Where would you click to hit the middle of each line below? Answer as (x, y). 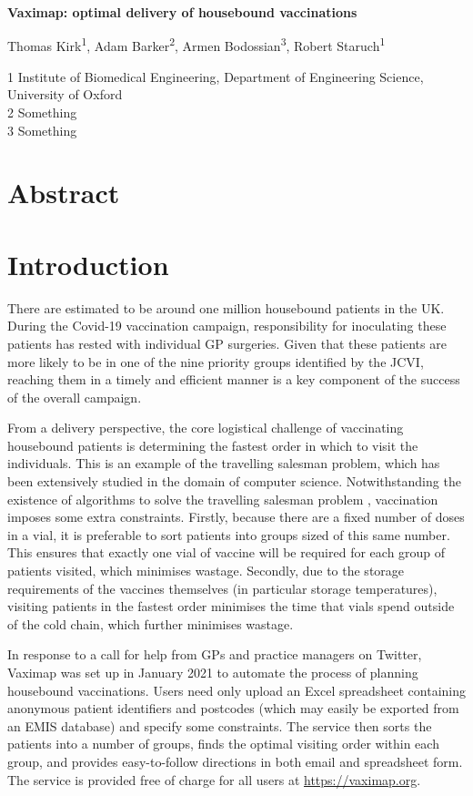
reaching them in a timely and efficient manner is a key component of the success (234, 379)
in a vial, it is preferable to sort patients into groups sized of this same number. (229, 534)
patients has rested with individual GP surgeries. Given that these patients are (227, 343)
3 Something (42, 130)
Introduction (88, 264)
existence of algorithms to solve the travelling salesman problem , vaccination (223, 499)
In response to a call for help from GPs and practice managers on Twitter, (215, 654)
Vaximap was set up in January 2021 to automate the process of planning (213, 672)
